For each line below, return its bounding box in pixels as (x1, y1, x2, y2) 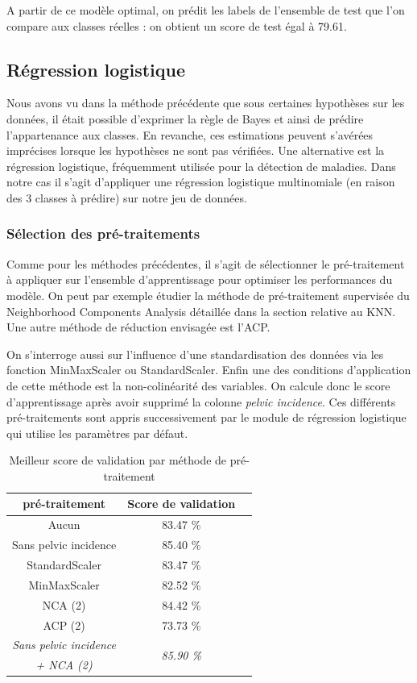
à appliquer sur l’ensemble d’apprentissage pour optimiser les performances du (6, 271, 393, 288)
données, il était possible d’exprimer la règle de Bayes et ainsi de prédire (6, 110, 364, 127)
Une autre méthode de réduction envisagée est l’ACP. (6, 319, 270, 335)
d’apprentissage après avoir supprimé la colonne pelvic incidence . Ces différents (6, 393, 396, 410)
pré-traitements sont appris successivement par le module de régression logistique (6, 409, 407, 426)
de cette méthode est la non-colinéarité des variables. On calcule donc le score (6, 377, 390, 394)
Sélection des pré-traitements (6, 223, 200, 244)
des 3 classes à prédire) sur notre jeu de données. (6, 189, 247, 206)
